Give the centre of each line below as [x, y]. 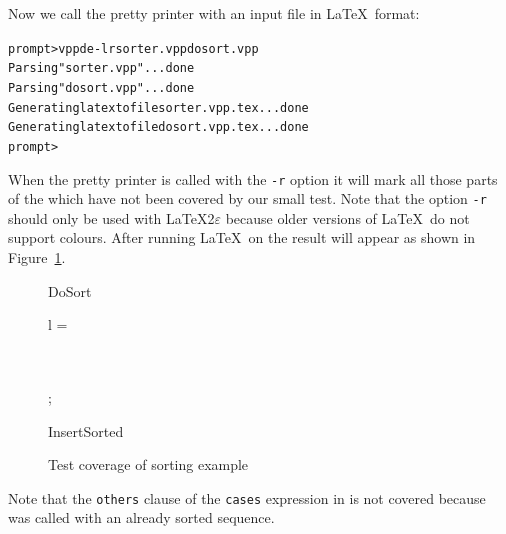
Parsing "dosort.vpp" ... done [101, 87]
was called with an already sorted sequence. [141, 517]
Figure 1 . [37, 257]
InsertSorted [86, 430]
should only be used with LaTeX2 [111, 217]
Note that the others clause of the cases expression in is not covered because [247, 497]
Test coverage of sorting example [148, 464]
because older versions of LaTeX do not [347, 217]
